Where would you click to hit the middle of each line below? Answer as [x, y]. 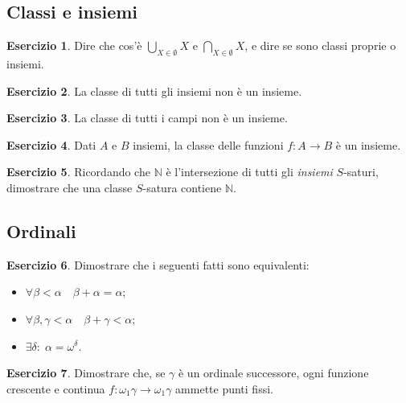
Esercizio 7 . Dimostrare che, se [86, 373]
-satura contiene [182, 187]
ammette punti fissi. [224, 388]
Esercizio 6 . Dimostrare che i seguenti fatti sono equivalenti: [158, 264]
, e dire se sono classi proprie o [320, 45]
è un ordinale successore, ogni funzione [273, 373]
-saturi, [361, 172]
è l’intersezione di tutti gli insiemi [249, 172]
